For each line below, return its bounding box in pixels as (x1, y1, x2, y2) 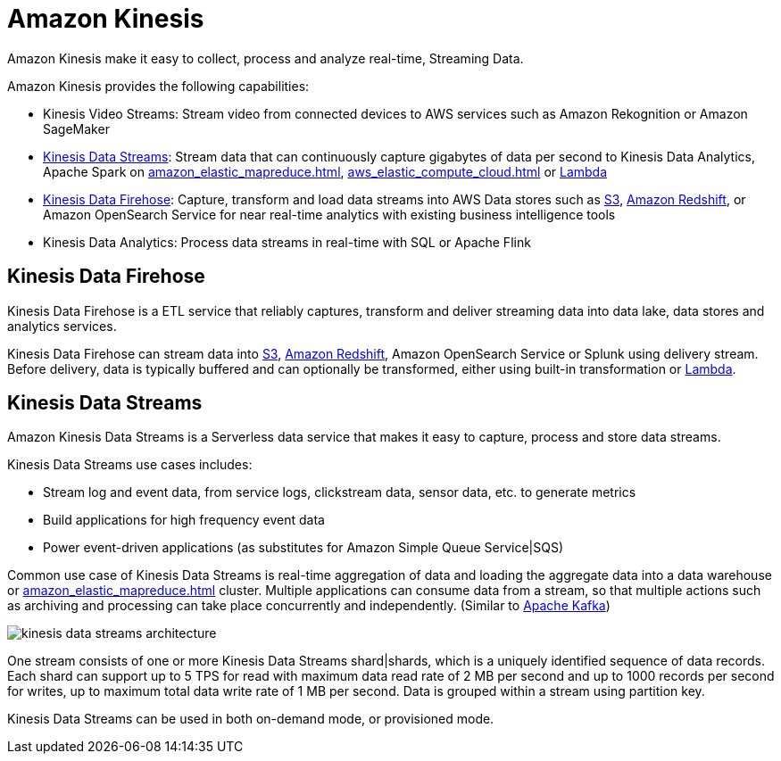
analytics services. (7, 318, 117, 334)
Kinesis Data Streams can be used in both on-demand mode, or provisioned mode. (7, 711, 494, 727)
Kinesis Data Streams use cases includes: (7, 457, 253, 473)
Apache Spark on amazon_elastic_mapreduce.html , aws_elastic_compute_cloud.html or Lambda (43, 163, 608, 179)
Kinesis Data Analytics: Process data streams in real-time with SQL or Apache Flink (43, 234, 531, 250)
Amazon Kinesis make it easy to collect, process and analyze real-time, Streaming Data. (7, 50, 524, 66)
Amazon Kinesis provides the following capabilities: (7, 78, 310, 94)
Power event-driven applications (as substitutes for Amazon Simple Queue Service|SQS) (43, 540, 564, 556)
